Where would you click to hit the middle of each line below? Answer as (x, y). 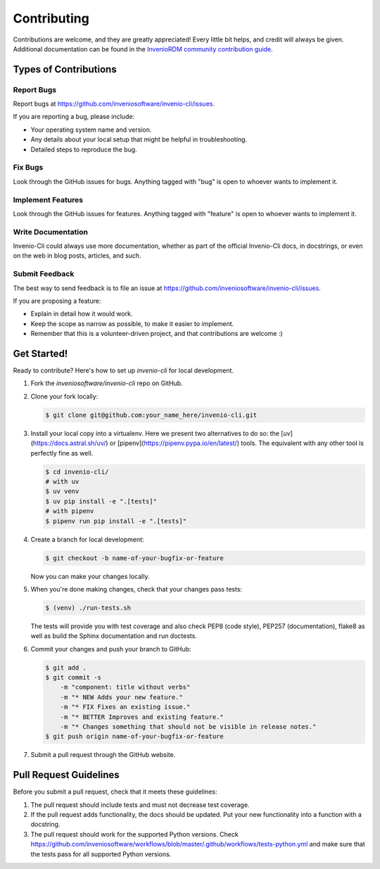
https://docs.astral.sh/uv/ (69, 443)
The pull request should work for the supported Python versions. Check (134, 834)
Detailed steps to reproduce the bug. (84, 149)
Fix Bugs (28, 168)
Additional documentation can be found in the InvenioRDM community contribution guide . (143, 49)
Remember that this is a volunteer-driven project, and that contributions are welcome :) (157, 334)
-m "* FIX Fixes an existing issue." (125, 707)
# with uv (62, 481)
